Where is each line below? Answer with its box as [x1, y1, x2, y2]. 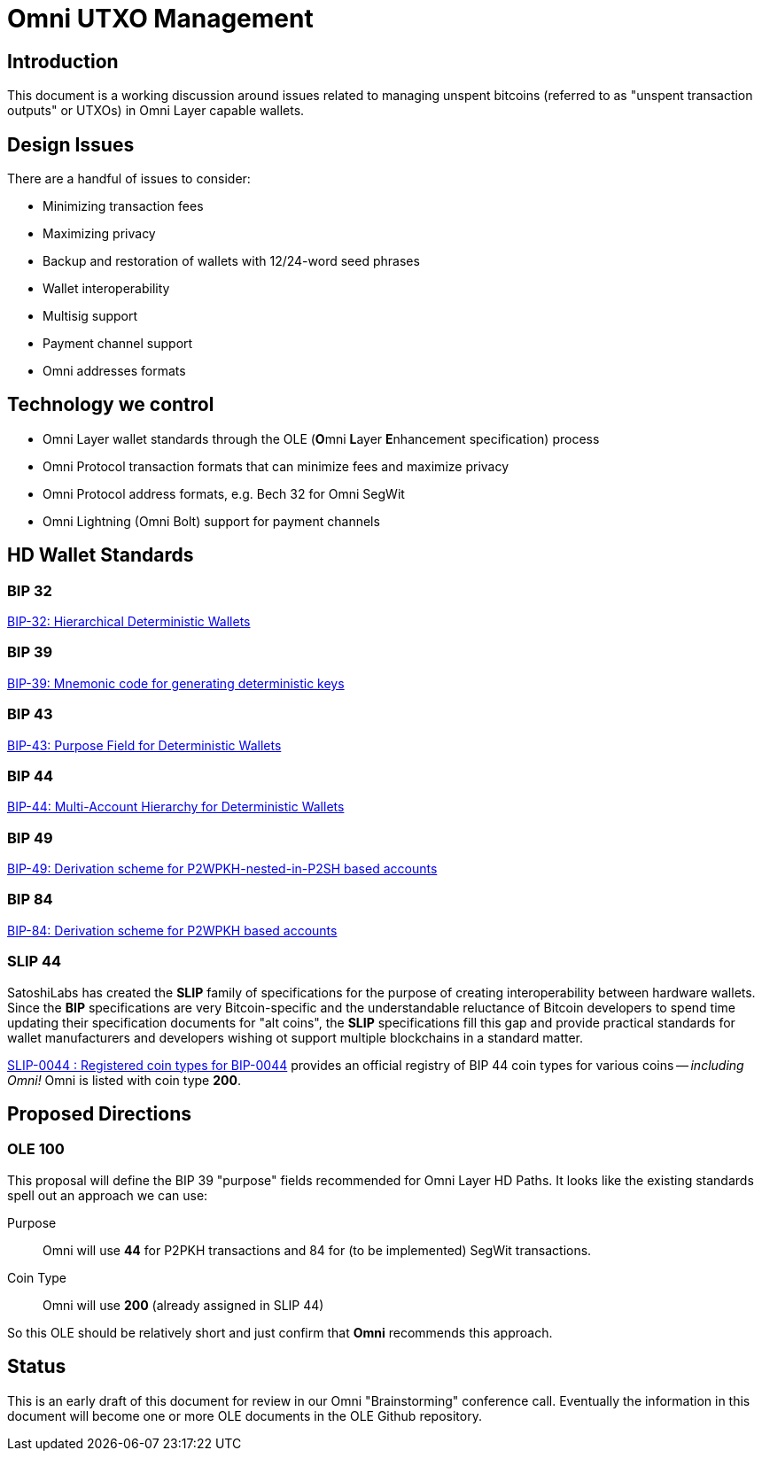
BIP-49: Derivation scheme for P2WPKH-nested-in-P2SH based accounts [7, 861, 438, 877]
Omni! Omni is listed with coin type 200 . [7, 1072, 241, 1088]
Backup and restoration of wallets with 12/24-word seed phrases [43, 253, 420, 269]
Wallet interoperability [43, 281, 170, 297]
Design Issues [7, 133, 135, 156]
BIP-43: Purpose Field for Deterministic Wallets [7, 737, 282, 753]
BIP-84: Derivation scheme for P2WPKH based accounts [7, 922, 338, 938]
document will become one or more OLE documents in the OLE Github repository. [7, 1408, 482, 1423]
